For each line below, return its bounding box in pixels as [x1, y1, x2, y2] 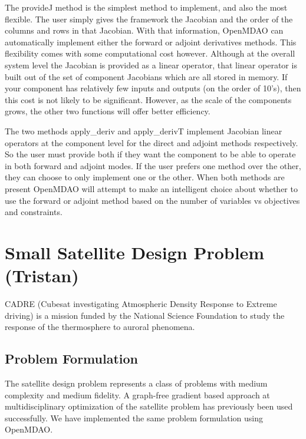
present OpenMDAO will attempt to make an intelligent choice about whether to [5, 182, 298, 194]
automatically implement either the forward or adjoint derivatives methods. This [5, 35, 297, 48]
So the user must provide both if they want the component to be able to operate [5, 148, 296, 160]
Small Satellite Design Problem [5, 240, 265, 264]
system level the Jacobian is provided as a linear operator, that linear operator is [5, 58, 297, 71]
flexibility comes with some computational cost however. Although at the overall [5, 47, 295, 60]
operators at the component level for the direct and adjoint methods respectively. [5, 136, 298, 148]
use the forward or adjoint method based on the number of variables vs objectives [5, 194, 300, 206]
